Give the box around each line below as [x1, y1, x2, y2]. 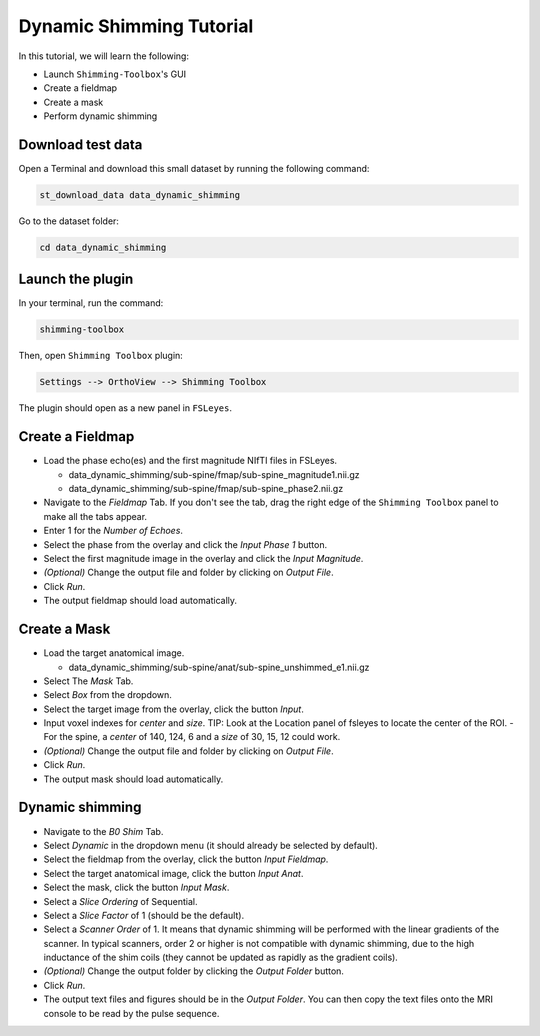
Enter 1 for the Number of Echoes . [43, 525, 184, 537]
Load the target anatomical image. [43, 647, 185, 659]
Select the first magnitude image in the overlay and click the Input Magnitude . [43, 553, 364, 565]
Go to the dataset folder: [18, 215, 120, 227]
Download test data [18, 136, 143, 153]
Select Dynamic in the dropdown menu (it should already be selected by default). [43, 839, 379, 851]
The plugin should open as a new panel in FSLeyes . [18, 402, 232, 414]
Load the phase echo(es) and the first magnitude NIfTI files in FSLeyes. [43, 455, 338, 467]
